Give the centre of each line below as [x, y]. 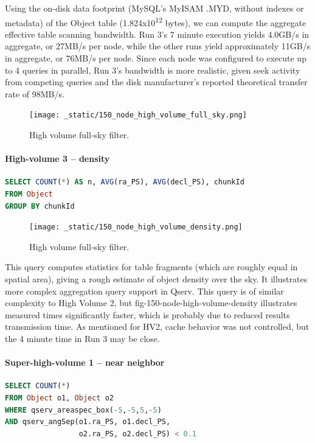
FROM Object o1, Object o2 [59, 398]
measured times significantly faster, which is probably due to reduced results [147, 314]
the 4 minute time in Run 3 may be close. [82, 339]
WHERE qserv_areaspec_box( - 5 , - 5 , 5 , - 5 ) [83, 410]
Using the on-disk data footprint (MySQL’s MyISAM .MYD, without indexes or [154, 8]
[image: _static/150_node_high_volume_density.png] [136, 227]
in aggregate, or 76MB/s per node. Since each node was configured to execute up [156, 58]
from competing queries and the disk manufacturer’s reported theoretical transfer [156, 82]
